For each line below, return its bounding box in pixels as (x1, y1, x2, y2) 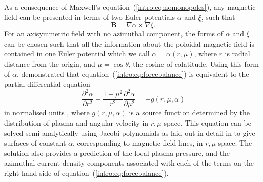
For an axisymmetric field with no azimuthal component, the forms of (4, 28, 224, 39)
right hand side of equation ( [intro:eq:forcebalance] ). (4, 167, 169, 178)
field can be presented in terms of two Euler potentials (4, 11, 175, 22)
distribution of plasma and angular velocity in (4, 117, 149, 128)
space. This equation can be (164, 117, 251, 128)
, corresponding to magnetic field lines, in (73, 137, 203, 148)
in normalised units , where (4, 107, 90, 118)
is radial (225, 48, 250, 59)
